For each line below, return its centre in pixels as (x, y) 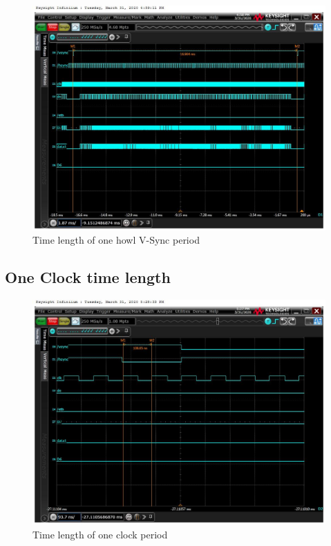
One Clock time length (88, 277)
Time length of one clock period (100, 534)
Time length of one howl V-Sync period (116, 240)
